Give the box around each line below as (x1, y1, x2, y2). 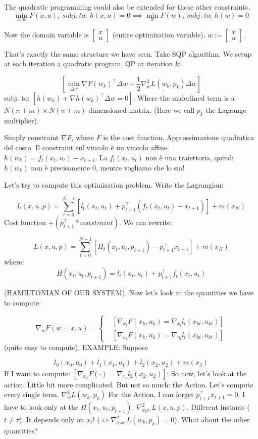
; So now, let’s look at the (167, 368, 247, 378)
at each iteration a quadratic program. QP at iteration (4, 58, 173, 69)
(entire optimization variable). (112, 29, 205, 39)
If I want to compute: (4, 368, 71, 378)
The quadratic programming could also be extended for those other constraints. (4, 2, 250, 12)
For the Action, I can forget (108, 389, 194, 400)
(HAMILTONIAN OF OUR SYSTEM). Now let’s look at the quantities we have (4, 287, 253, 298)
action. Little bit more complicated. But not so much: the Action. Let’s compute (4, 379, 253, 389)
